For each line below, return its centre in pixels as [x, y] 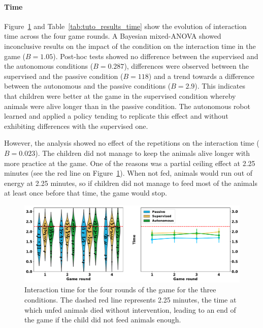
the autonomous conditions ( [49, 66]
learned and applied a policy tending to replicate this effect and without [116, 116]
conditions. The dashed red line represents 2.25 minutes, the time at [130, 300]
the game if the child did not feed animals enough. [103, 320]
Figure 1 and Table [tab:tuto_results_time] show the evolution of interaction [125, 26]
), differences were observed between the [186, 66]
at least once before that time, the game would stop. [86, 193]
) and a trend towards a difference [202, 76]
